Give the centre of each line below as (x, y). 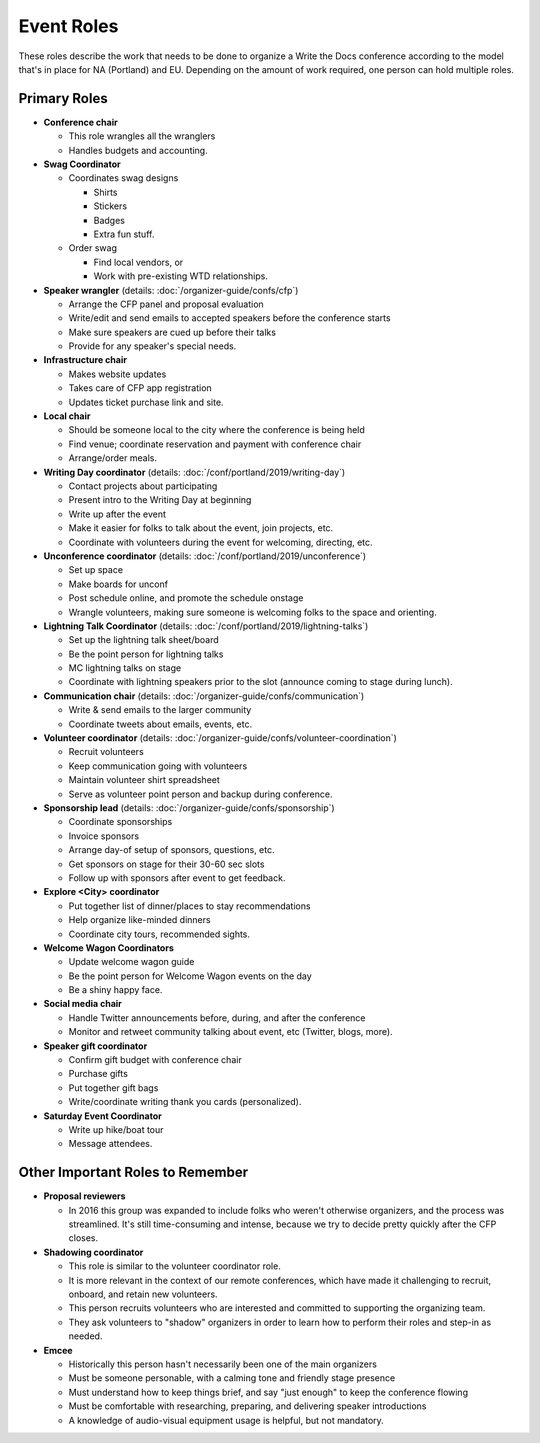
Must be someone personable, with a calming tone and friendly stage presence (232, 1378)
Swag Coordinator (82, 164)
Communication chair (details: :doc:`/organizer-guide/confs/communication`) (204, 696)
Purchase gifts (98, 1074)
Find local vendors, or (138, 262)
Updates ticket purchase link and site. (146, 402)
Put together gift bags (113, 1087)
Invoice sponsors (104, 836)
